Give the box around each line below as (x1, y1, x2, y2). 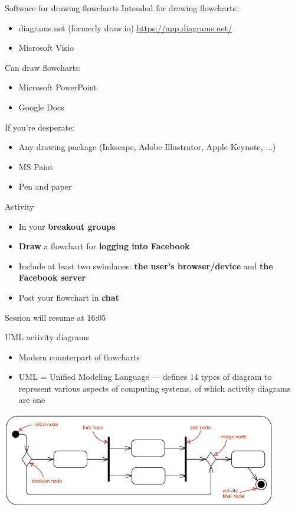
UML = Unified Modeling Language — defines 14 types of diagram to (18, 370, 272, 383)
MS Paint (18, 160, 53, 172)
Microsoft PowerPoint (18, 81, 97, 93)
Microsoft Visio (18, 41, 74, 54)
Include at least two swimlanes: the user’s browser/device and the (18, 259, 273, 272)
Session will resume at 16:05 (5, 311, 106, 323)
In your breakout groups (18, 220, 116, 232)
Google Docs (18, 100, 64, 113)
